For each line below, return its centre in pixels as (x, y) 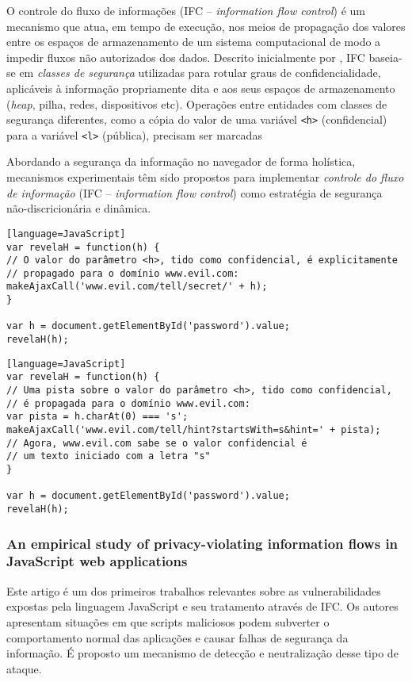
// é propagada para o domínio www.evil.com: (128, 403)
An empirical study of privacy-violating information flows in (202, 543)
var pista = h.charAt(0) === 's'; (97, 417)
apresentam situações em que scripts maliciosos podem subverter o (168, 621)
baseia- (385, 57)
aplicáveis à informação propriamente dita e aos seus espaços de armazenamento (201, 88)
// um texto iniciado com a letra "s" (109, 456)
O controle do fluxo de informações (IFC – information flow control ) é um (186, 10)
